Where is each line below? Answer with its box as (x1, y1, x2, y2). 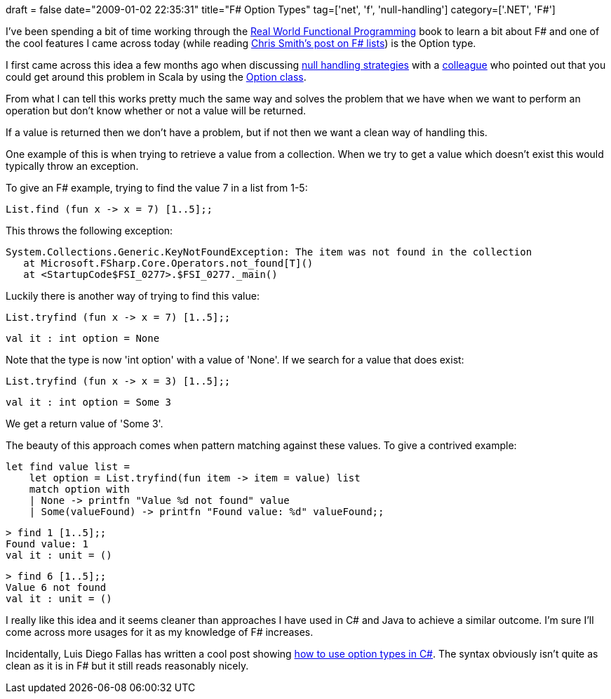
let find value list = (6, 461, 130, 472)
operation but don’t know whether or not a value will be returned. (6, 105, 306, 116)
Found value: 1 (6, 538, 89, 550)
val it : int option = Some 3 (6, 397, 172, 408)
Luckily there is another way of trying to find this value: (6, 290, 260, 302)
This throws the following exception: (6, 225, 173, 237)
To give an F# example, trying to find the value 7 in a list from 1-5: (6, 182, 308, 194)
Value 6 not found (6, 582, 107, 593)
